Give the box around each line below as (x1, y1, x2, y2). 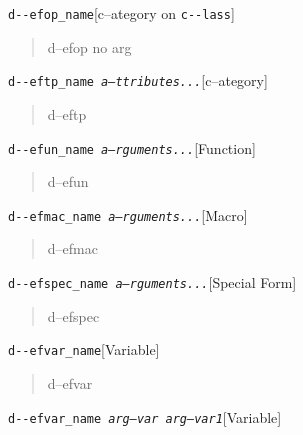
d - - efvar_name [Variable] (8, 339, 160, 360)
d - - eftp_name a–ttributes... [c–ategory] (8, 70, 268, 91)
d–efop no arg (47, 36, 132, 57)
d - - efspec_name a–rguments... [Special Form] (8, 272, 297, 292)
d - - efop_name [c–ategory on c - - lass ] (8, 3, 235, 23)
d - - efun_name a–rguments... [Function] (8, 137, 256, 158)
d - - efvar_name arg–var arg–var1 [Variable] (8, 406, 282, 427)
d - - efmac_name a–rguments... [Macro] (8, 204, 248, 225)
